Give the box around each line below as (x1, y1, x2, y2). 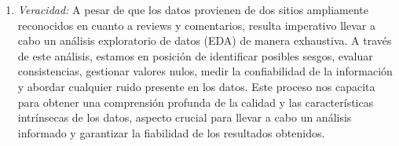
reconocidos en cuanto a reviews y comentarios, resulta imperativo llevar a (17, 16, 375, 33)
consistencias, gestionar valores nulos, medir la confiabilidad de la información (17, 63, 393, 79)
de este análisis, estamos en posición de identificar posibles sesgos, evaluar (17, 47, 373, 64)
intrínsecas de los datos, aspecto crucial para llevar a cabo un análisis (17, 109, 352, 126)
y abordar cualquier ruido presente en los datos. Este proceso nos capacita (17, 78, 375, 94)
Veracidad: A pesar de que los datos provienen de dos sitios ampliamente (17, 2, 369, 17)
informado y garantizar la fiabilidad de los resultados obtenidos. (17, 124, 325, 141)
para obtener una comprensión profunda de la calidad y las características (17, 93, 374, 110)
